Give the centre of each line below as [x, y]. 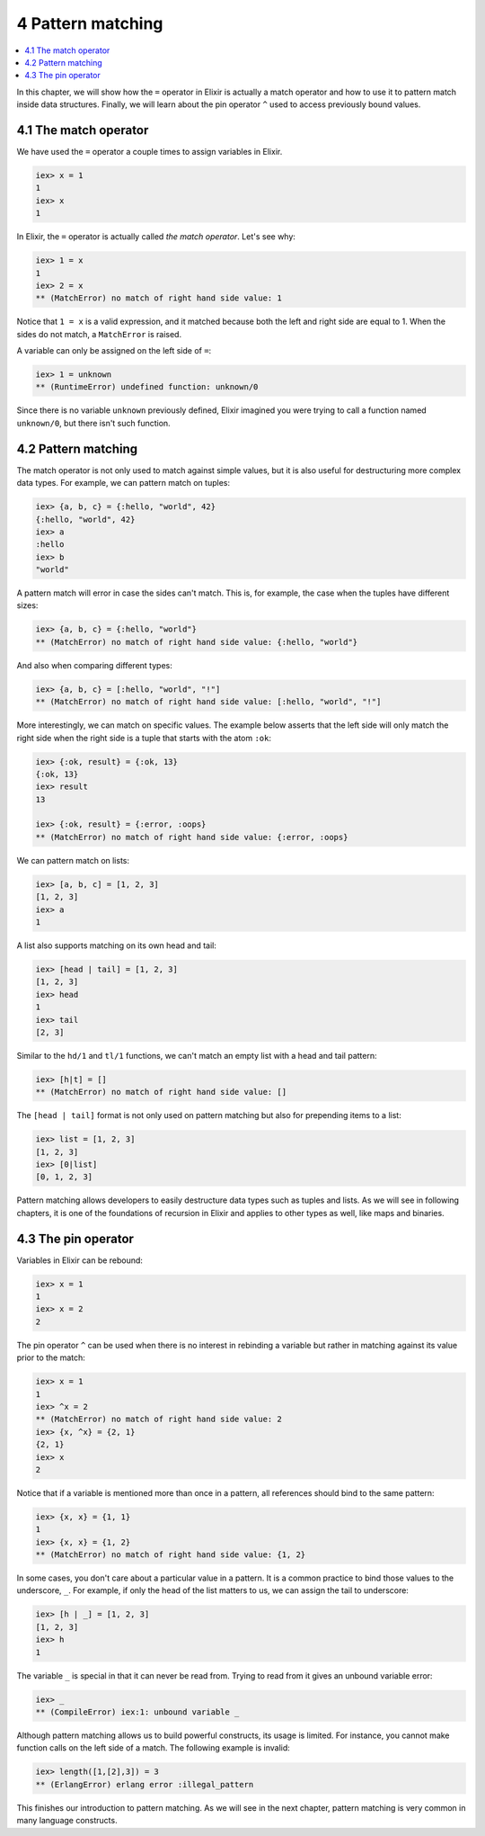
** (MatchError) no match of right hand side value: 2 [159, 1420]
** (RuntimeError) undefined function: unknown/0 [147, 387]
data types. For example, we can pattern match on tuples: [123, 483]
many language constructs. [67, 1821]
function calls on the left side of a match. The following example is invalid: [154, 1748]
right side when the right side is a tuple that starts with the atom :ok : [144, 738]
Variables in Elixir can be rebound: [80, 1260]
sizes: [27, 605]
